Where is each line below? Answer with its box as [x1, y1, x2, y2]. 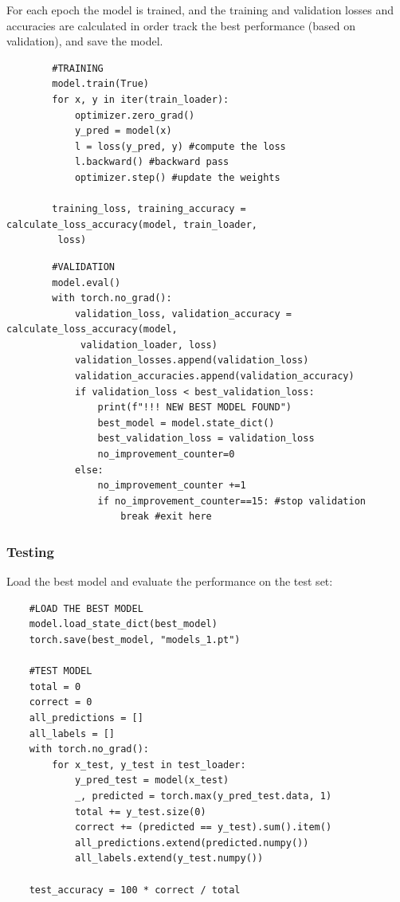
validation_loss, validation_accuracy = [74, 308, 292, 320]
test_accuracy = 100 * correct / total [29, 884, 241, 896]
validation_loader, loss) [80, 339, 218, 351]
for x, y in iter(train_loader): [52, 93, 229, 105]
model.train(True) [52, 78, 149, 90]
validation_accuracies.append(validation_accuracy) [74, 371, 355, 382]
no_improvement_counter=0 [97, 449, 235, 461]
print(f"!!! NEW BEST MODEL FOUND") [97, 402, 292, 414]
